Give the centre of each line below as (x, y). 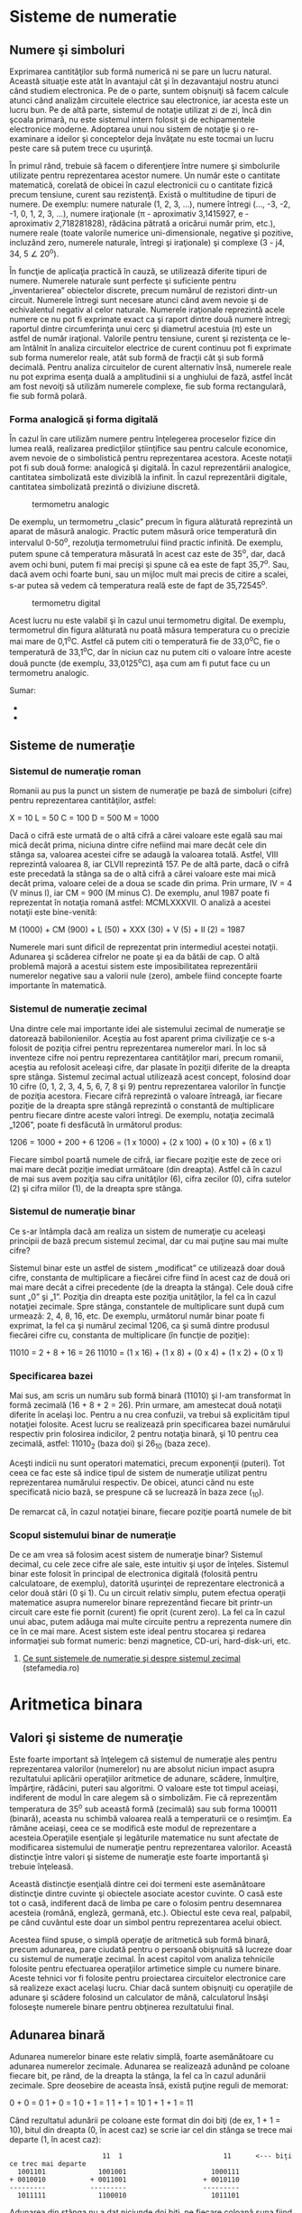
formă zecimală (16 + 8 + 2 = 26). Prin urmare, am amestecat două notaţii (146, 1405)
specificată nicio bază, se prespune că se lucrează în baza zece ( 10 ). (137, 1493)
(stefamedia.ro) (51, 1668)
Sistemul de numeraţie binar (73, 1211)
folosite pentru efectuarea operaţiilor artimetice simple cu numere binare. (145, 1968)
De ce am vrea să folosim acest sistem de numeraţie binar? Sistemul (136, 1555)
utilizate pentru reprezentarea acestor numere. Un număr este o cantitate (145, 175)
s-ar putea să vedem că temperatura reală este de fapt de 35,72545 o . (139, 584)
